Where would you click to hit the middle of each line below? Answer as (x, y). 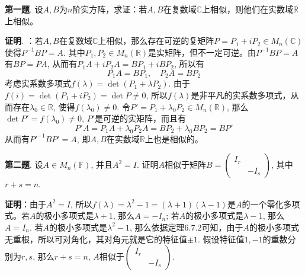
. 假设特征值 (221, 239)
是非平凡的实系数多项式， (241, 95)
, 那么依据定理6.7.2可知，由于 (187, 227)
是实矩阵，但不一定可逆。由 (202, 52)
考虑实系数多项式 (38, 83)
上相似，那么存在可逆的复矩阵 (156, 41)
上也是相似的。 (174, 138)
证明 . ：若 (24, 41)
